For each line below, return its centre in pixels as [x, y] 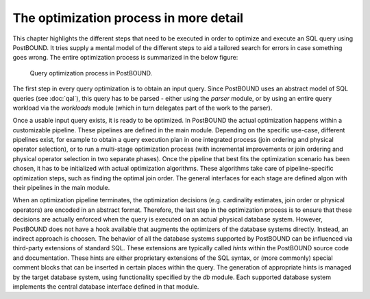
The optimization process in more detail [128, 18]
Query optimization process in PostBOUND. [91, 73]
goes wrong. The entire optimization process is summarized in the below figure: [125, 58]
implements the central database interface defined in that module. [106, 286]
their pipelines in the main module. [61, 188]
